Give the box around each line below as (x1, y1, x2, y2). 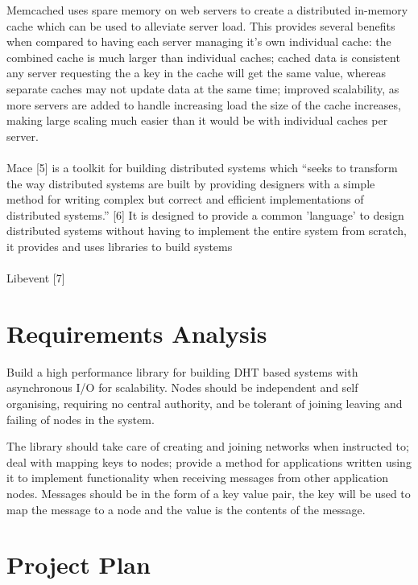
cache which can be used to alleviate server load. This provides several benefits (6, 17, 395, 34)
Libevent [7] (6, 270, 65, 286)
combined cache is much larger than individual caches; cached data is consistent (6, 48, 400, 65)
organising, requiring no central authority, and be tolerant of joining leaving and (6, 395, 403, 411)
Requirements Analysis (6, 316, 267, 349)
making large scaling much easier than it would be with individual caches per (6, 112, 388, 129)
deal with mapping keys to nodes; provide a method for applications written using (6, 453, 412, 470)
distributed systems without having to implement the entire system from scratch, (6, 222, 407, 239)
